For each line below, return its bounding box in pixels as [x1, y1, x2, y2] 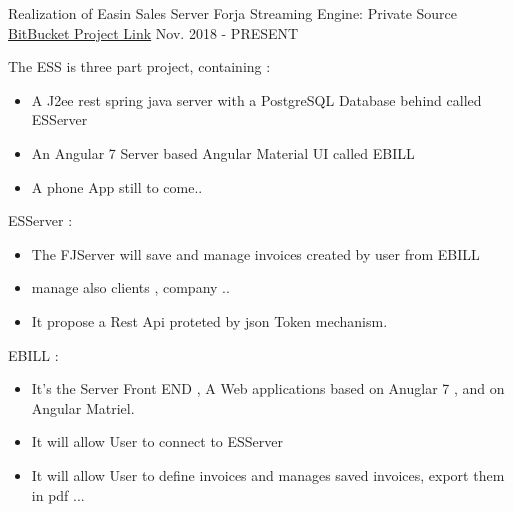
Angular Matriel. [31, 397, 135, 418]
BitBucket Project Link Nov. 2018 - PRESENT [8, 22, 299, 43]
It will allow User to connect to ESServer [31, 431, 283, 452]
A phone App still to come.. [31, 176, 203, 197]
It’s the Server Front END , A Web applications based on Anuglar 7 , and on [31, 378, 505, 399]
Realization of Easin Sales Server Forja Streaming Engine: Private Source [8, 3, 458, 23]
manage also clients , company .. [31, 277, 230, 298]
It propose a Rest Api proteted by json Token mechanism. [31, 310, 388, 331]
